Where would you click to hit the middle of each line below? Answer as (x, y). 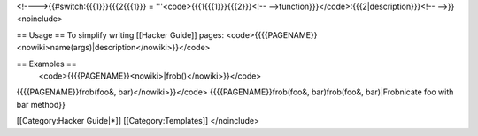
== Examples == (46, 64)
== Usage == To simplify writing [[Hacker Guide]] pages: (120, 34)
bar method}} (41, 104)
